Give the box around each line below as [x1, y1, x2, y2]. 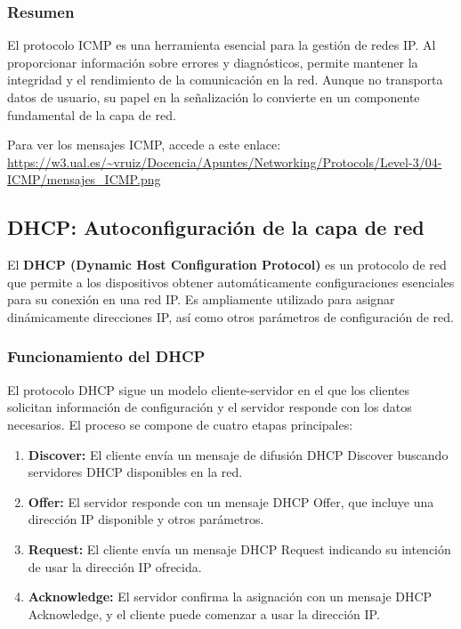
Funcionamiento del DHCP [7, 345, 206, 367]
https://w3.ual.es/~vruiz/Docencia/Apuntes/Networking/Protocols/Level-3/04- [7, 152, 442, 171]
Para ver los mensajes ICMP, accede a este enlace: [7, 135, 281, 154]
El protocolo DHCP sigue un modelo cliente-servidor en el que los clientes [7, 380, 410, 399]
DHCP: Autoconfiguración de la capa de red [7, 214, 425, 241]
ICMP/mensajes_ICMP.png [7, 170, 161, 189]
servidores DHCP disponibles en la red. [28, 463, 243, 481]
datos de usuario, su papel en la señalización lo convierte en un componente [7, 88, 420, 106]
